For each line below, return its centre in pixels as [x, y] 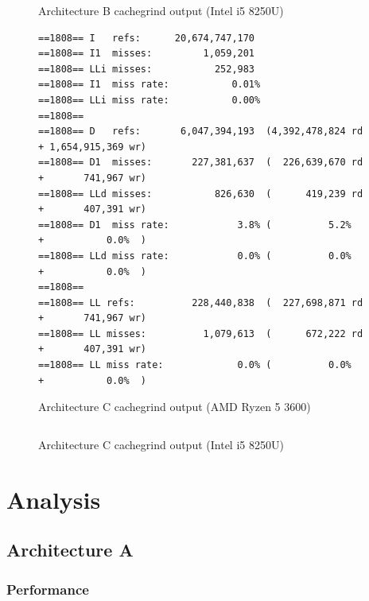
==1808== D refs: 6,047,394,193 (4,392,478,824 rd [201, 132]
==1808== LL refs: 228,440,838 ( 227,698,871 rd [201, 302]
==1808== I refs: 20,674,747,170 [147, 38]
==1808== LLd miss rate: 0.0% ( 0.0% [195, 256]
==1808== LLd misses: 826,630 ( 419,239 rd [201, 194]
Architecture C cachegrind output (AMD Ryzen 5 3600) [175, 407]
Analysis [54, 499]
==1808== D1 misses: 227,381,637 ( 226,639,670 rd [201, 163]
